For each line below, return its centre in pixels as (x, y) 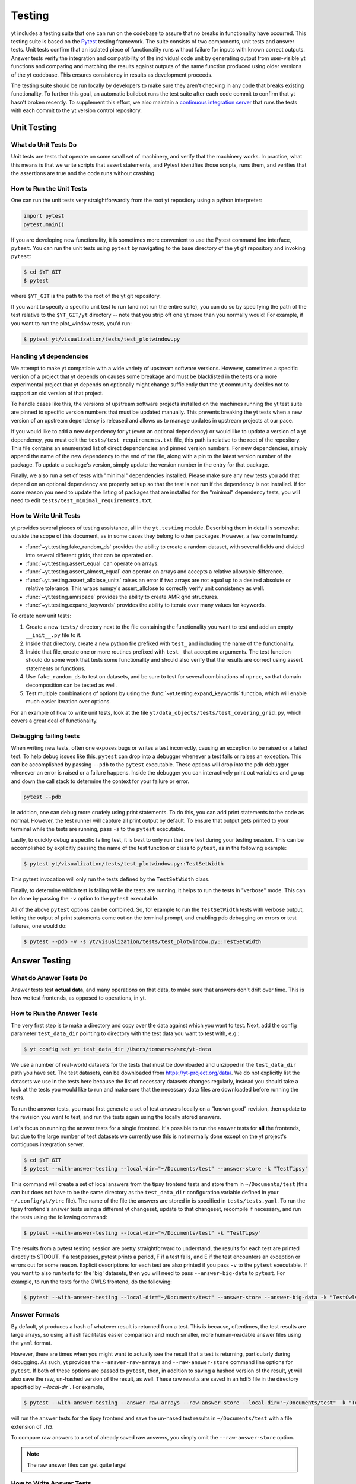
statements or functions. (56, 668)
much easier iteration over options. (68, 702)
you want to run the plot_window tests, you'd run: (71, 323)
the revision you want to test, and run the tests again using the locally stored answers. (116, 1117)
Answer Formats (35, 1315)
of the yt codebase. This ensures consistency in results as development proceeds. (112, 75)
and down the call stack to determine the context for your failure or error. (100, 781)
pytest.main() (44, 224)
